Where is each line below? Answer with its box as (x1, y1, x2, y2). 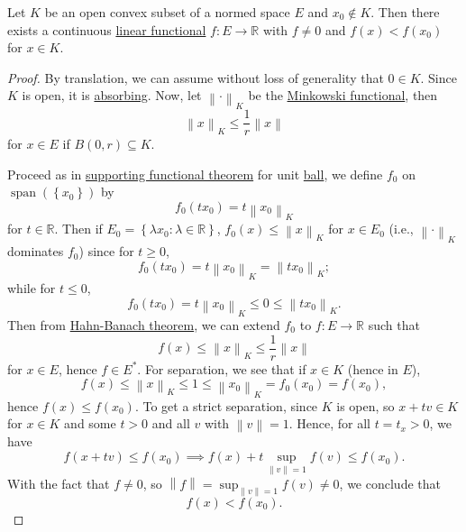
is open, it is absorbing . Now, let (22, 86, 202, 105)
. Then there (370, 3, 440, 21)
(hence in (347, 359, 398, 378)
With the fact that (7, 474, 110, 493)
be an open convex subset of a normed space (44, 3, 290, 21)
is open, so (336, 396, 395, 415)
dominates (7, 242, 64, 261)
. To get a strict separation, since (134, 396, 318, 415)
